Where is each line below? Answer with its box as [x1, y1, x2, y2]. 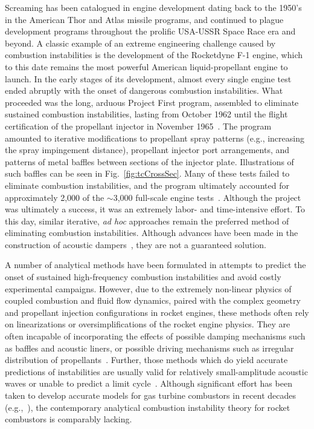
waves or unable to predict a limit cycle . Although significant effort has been [5, 377, 292, 390]
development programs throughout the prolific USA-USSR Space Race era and [5, 25, 296, 38]
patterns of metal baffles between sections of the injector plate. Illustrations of [5, 155, 294, 168]
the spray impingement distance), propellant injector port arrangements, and [5, 143, 290, 156]
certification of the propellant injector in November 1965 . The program [5, 119, 272, 132]
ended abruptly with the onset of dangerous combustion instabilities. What [5, 84, 283, 97]
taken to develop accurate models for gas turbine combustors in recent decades [5, 389, 296, 401]
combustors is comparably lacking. [5, 413, 132, 425]
